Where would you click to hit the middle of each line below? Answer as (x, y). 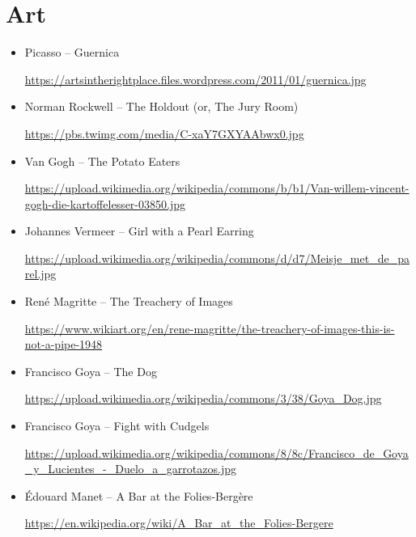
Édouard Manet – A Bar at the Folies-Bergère (139, 495)
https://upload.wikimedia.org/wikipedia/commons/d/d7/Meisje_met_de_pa (217, 258)
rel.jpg (40, 274)
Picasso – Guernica (72, 52)
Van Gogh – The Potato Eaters (102, 161)
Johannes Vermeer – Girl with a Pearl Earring (139, 231)
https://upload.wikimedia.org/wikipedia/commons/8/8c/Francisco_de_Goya (216, 452)
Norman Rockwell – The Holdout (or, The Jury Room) (161, 106)
